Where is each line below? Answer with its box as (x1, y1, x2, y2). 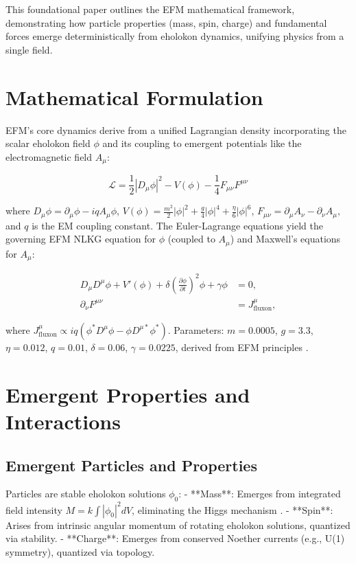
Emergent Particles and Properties (5, 454, 257, 475)
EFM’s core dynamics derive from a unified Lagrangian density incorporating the (5, 122, 346, 137)
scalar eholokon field (5, 136, 91, 150)
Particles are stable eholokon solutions (5, 486, 166, 501)
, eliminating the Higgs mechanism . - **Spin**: (132, 502, 333, 517)
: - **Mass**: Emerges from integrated (178, 486, 341, 501)
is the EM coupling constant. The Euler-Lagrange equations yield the (32, 218, 323, 232)
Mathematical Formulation (5, 82, 263, 111)
